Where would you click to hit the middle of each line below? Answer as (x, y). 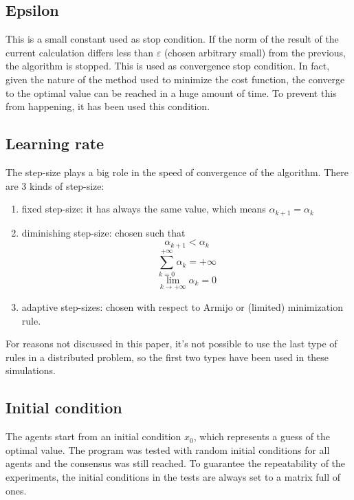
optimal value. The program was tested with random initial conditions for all (168, 449)
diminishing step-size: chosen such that (103, 232)
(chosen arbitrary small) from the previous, (255, 52)
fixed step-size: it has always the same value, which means (144, 209)
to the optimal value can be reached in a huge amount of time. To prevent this (171, 93)
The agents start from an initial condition (93, 436)
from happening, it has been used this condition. (108, 106)
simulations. (31, 370)
